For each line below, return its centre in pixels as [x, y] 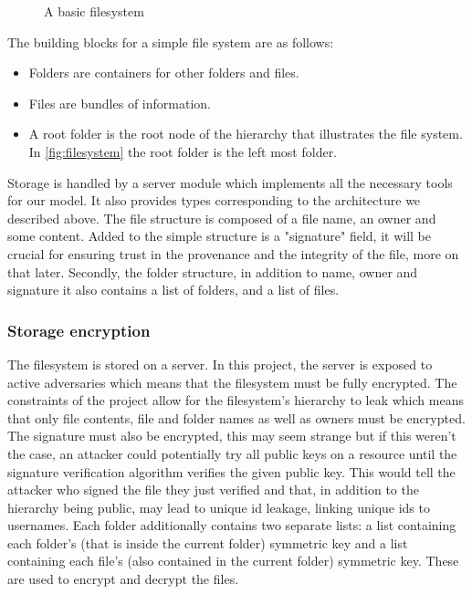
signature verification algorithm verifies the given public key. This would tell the [231, 471]
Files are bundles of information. [120, 103]
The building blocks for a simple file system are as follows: [171, 42]
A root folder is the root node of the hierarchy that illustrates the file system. [246, 134]
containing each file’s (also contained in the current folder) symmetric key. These [233, 561]
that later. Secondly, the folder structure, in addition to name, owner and [213, 271]
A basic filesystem [94, 11]
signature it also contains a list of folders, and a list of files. [173, 290]
